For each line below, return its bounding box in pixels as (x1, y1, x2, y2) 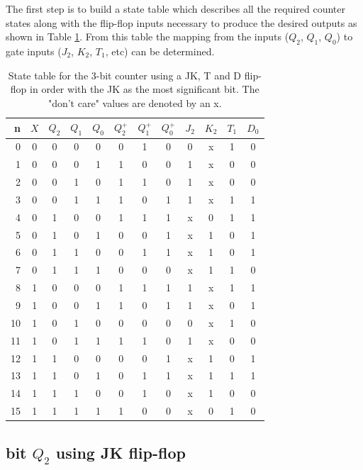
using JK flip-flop (55, 441, 186, 463)
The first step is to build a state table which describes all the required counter (6, 1, 345, 16)
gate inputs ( (6, 43, 62, 58)
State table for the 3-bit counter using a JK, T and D (8, 67, 242, 82)
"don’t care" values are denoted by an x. (48, 95, 222, 110)
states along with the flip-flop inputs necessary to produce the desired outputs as (6, 15, 357, 30)
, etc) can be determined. (105, 43, 215, 58)
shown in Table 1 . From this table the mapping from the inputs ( (6, 29, 289, 44)
